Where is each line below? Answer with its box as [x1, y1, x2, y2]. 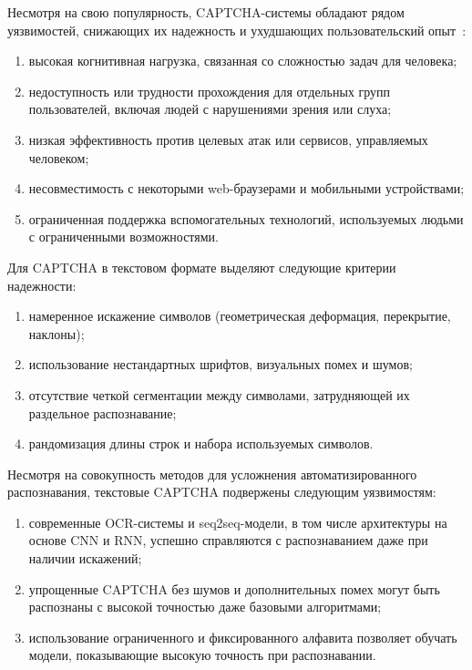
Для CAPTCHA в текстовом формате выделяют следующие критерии [7, 257, 396, 276]
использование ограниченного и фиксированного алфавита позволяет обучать [28, 627, 457, 646]
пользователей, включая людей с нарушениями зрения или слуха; [28, 99, 392, 119]
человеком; [28, 148, 89, 167]
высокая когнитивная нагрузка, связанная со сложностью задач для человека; [28, 51, 457, 70]
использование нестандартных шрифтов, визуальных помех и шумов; [28, 355, 413, 374]
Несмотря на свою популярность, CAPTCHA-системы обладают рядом [7, 3, 405, 21]
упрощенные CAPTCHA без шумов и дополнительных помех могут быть [28, 579, 440, 598]
